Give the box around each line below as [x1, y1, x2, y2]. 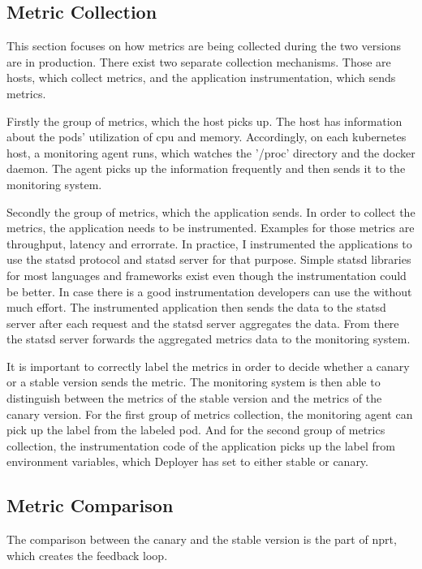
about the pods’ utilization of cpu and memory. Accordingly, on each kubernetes [6, 128, 407, 145]
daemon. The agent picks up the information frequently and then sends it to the [6, 160, 406, 177]
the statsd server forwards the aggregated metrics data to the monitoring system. [6, 330, 411, 347]
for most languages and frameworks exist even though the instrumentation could [6, 266, 407, 283]
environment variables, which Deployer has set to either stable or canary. [6, 453, 368, 470]
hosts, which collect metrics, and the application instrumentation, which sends [6, 69, 396, 86]
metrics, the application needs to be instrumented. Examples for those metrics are [6, 219, 415, 236]
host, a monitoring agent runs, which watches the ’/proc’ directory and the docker [6, 144, 416, 161]
